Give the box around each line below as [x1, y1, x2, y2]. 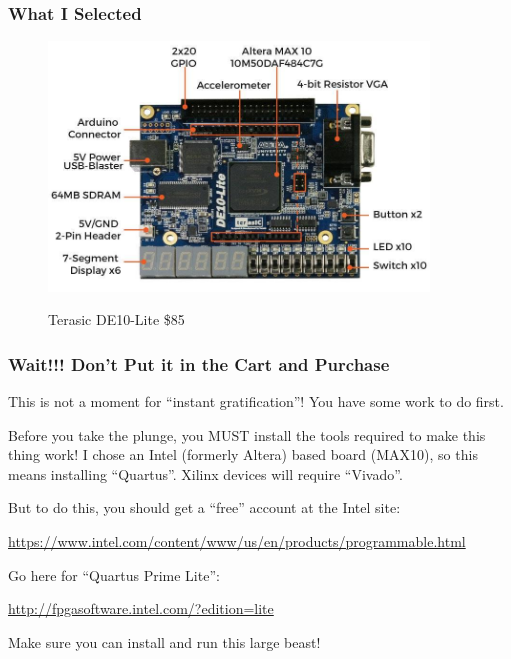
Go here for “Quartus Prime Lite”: [8, 564, 220, 585]
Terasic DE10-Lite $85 [48, 309, 185, 330]
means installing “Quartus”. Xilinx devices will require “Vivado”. [8, 463, 403, 484]
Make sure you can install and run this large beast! [8, 631, 321, 652]
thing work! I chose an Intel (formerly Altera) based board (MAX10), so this [8, 444, 478, 465]
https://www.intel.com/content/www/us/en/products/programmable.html [8, 531, 466, 551]
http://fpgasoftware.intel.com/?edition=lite [8, 598, 274, 619]
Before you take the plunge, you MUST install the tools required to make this [8, 424, 486, 445]
